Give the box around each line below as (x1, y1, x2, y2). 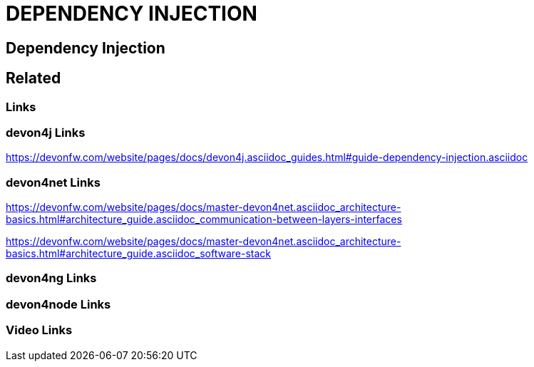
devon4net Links (6, 175, 101, 190)
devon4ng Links (6, 271, 97, 286)
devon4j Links (6, 125, 86, 140)
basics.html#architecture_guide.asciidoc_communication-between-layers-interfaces (6, 213, 402, 226)
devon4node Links (6, 296, 111, 311)
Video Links (6, 323, 73, 338)
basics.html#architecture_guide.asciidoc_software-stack (6, 247, 271, 260)
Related (6, 69, 61, 88)
